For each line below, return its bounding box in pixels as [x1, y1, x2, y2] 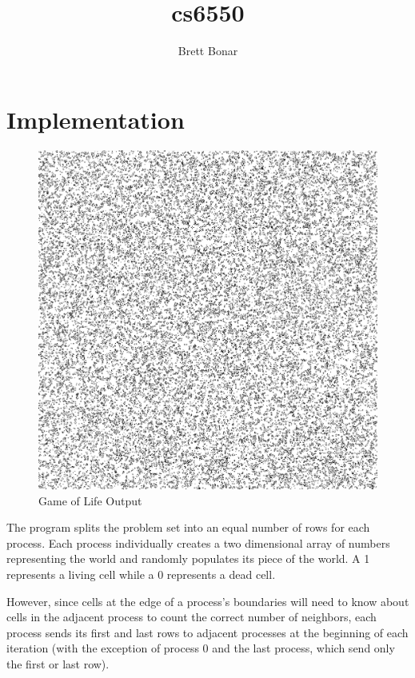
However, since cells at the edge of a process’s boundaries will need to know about [6, 592, 409, 609]
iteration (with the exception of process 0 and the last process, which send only [6, 640, 395, 656]
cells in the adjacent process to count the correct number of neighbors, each [6, 608, 377, 625]
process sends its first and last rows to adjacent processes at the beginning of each [6, 624, 409, 640]
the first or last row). [6, 656, 110, 672]
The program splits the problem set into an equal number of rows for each [6, 519, 370, 536]
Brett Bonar [178, 42, 238, 59]
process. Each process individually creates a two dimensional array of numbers [6, 534, 390, 551]
